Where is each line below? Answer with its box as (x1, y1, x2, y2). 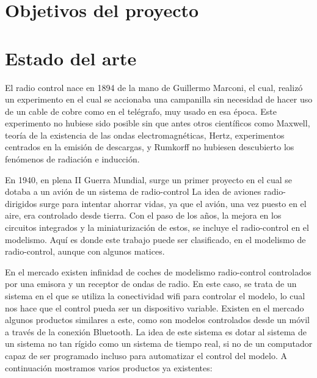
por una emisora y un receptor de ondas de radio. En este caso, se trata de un (5, 277, 297, 290)
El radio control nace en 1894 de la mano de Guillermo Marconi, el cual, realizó (5, 81, 303, 93)
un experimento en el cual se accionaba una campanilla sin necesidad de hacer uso (5, 93, 313, 106)
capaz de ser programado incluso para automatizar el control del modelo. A (5, 349, 287, 362)
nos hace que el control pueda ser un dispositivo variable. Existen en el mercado (5, 301, 304, 314)
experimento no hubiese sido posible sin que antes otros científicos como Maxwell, (5, 117, 310, 129)
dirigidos (5, 197, 37, 209)
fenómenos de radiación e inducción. (5, 153, 140, 165)
